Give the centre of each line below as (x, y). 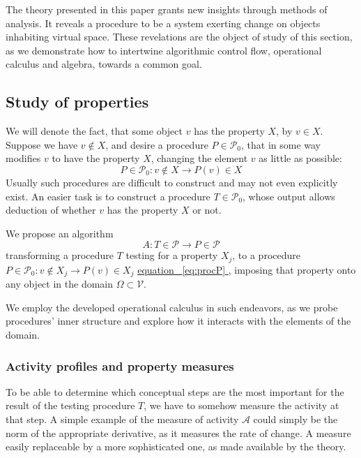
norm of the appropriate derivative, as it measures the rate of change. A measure (178, 433)
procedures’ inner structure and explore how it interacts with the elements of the (178, 321)
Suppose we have (42, 144)
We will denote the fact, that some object (94, 131)
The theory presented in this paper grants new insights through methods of (167, 9)
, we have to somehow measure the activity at (241, 405)
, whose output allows (289, 196)
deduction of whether (51, 210)
